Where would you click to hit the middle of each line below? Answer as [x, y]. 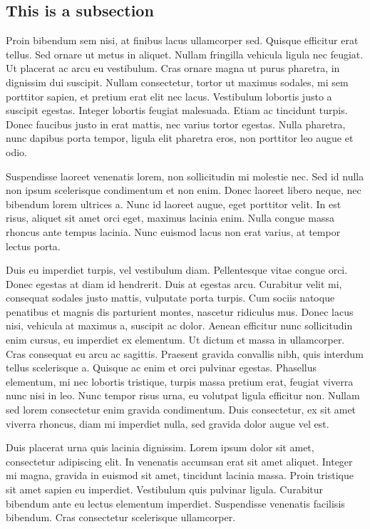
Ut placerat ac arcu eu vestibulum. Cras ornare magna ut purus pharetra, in [173, 68]
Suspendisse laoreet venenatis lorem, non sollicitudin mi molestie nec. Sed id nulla [185, 176]
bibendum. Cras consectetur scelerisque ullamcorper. [121, 517]
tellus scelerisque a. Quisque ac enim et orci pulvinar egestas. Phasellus [161, 368]
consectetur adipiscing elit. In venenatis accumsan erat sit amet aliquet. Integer [179, 461]
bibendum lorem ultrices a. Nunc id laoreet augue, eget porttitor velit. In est [174, 204]
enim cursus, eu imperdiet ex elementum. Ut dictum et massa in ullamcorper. [175, 340]
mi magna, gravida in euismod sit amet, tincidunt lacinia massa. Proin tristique [180, 475]
